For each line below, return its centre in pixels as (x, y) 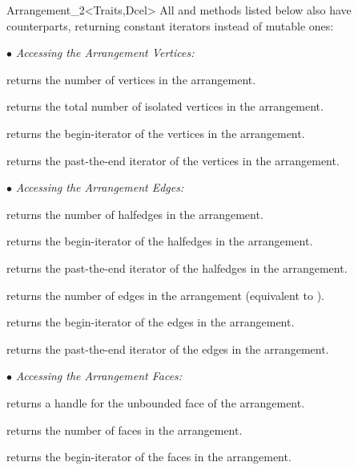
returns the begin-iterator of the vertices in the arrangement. (156, 133)
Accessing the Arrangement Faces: (99, 376)
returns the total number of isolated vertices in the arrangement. (165, 106)
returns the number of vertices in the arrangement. (131, 79)
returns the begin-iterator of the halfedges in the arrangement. (160, 241)
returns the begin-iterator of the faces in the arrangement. (149, 457)
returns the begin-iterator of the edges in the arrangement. (151, 322)
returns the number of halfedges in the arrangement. (135, 214)
